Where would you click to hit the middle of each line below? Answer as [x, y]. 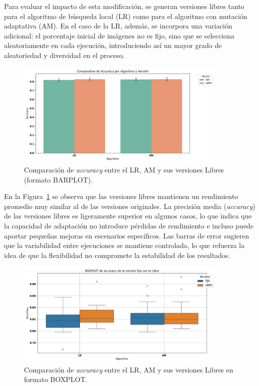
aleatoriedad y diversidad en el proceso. [64, 55]
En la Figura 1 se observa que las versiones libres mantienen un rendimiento [121, 196]
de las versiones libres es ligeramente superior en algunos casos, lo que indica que [128, 216]
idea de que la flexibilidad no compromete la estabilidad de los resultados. [117, 255]
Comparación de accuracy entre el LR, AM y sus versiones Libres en [129, 369]
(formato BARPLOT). [58, 179]
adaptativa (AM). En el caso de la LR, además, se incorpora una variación [118, 26]
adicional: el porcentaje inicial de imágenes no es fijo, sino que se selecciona [119, 35]
